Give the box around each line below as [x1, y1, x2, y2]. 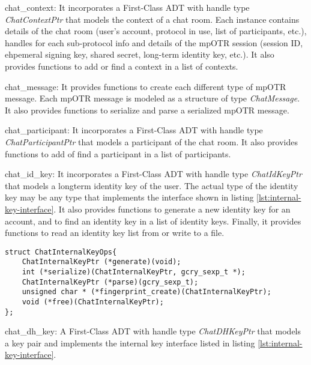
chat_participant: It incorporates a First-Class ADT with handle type [5, 124, 263, 136]
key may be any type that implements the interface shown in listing [5, 191, 254, 204]
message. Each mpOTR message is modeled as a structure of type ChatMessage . [5, 92, 300, 104]
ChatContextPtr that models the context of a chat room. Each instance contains [5, 13, 300, 25]
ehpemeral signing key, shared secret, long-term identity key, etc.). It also [5, 48, 274, 61]
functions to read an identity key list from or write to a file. [5, 226, 225, 239]
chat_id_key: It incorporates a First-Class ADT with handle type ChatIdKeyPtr [5, 167, 302, 180]
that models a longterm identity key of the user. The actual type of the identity [5, 179, 298, 192]
